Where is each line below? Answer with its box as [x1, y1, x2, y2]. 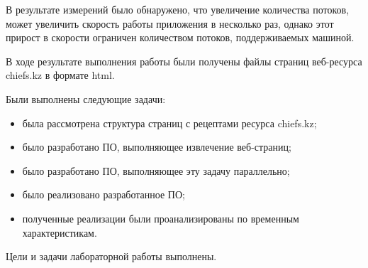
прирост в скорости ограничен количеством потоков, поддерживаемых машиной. [6, 30, 355, 45]
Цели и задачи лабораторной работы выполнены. [6, 249, 217, 264]
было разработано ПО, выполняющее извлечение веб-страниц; [22, 139, 291, 154]
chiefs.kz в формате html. [6, 68, 115, 82]
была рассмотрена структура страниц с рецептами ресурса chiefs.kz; [22, 115, 317, 130]
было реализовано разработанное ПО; [22, 187, 185, 202]
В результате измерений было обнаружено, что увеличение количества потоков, [6, 2, 350, 16]
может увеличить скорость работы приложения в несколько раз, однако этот [6, 16, 334, 31]
